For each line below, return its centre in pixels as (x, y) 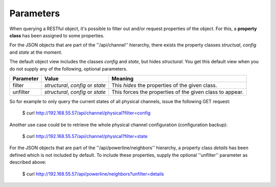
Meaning (123, 78)
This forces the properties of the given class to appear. (178, 92)
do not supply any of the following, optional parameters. (68, 68)
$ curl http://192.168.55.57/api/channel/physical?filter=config (86, 113)
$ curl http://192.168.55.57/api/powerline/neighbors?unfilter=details (93, 174)
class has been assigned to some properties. (57, 35)
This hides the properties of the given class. (164, 85)
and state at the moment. (36, 52)
